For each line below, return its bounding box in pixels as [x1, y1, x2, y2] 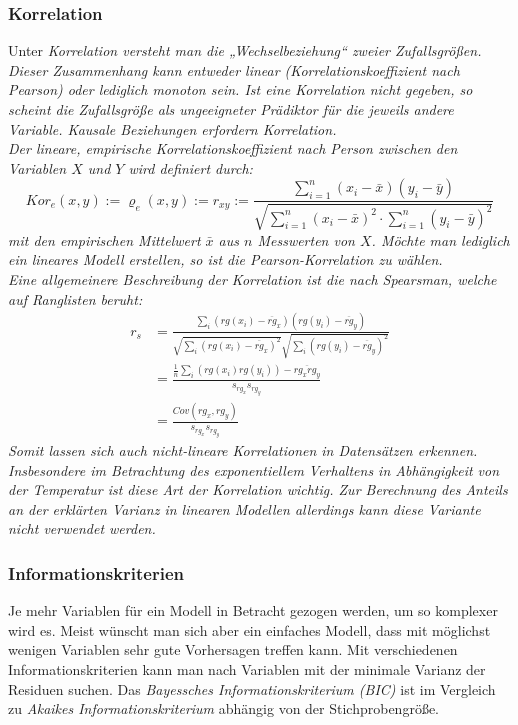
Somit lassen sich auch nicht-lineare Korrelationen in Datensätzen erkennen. [8, 440, 478, 461]
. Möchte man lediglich [371, 229, 510, 250]
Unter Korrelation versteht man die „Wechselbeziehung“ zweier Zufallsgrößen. [8, 40, 482, 61]
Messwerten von [257, 229, 355, 250]
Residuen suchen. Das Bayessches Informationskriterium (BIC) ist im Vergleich [8, 678, 496, 699]
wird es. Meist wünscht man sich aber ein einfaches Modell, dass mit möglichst [8, 619, 491, 640]
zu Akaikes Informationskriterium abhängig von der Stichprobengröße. [8, 698, 439, 719]
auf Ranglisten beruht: [8, 288, 143, 309]
